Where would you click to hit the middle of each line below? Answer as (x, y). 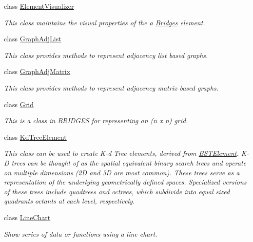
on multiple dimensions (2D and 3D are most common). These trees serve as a (122, 172)
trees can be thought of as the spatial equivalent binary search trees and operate (129, 162)
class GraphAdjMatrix (37, 71)
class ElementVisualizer (39, 6)
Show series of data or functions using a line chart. (81, 233)
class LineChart (27, 217)
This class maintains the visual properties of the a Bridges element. (105, 22)
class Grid (19, 104)
